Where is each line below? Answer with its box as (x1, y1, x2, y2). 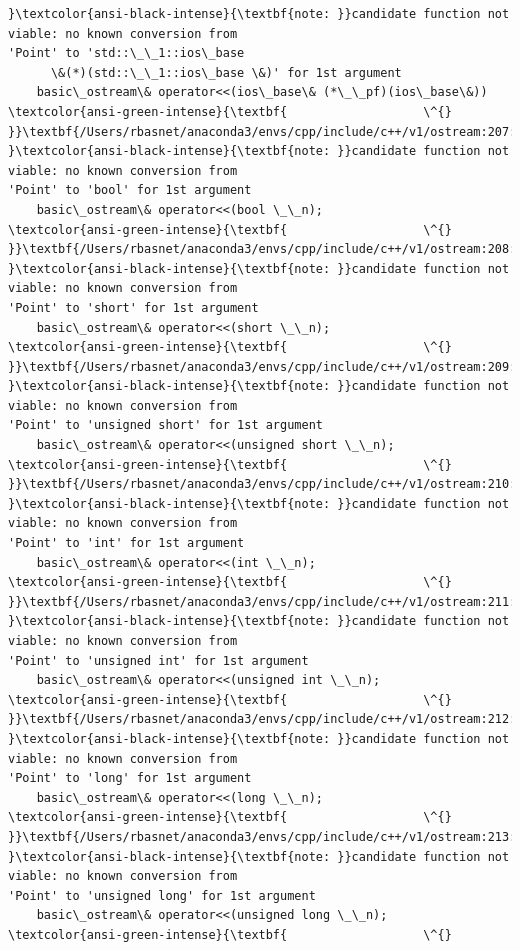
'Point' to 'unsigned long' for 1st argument (8, 888, 316, 903)
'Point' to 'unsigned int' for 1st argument (8, 653, 309, 668)
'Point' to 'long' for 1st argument (8, 771, 252, 786)
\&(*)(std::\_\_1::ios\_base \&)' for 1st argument (50, 65, 402, 80)
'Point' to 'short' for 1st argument (8, 300, 259, 315)
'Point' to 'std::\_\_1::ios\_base (8, 46, 245, 61)
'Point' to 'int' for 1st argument (8, 536, 245, 551)
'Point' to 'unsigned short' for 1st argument (8, 418, 323, 433)
